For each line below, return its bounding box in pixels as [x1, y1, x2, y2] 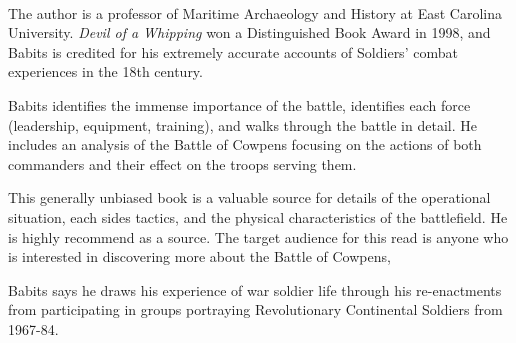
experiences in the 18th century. [8, 61, 203, 82]
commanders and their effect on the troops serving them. [8, 153, 357, 174]
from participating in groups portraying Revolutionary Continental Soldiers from [8, 299, 503, 320]
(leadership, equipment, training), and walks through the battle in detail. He [8, 114, 477, 135]
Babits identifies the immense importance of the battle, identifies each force [8, 94, 471, 115]
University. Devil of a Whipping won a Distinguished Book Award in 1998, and [8, 22, 491, 43]
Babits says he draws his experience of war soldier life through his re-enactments [8, 279, 502, 300]
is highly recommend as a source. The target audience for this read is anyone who [8, 226, 509, 247]
